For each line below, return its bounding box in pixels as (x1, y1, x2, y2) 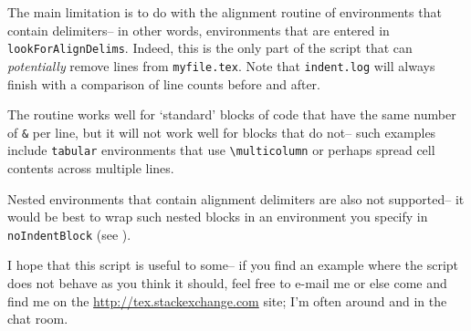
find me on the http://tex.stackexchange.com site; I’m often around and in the (7, 291, 447, 310)
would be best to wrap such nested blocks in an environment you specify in (7, 207, 428, 226)
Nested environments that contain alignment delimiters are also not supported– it (7, 189, 465, 208)
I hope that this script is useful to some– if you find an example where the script (7, 255, 459, 274)
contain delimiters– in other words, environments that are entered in (7, 20, 390, 39)
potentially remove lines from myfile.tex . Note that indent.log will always (7, 56, 435, 75)
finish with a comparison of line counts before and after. (7, 74, 320, 93)
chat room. (7, 309, 68, 328)
